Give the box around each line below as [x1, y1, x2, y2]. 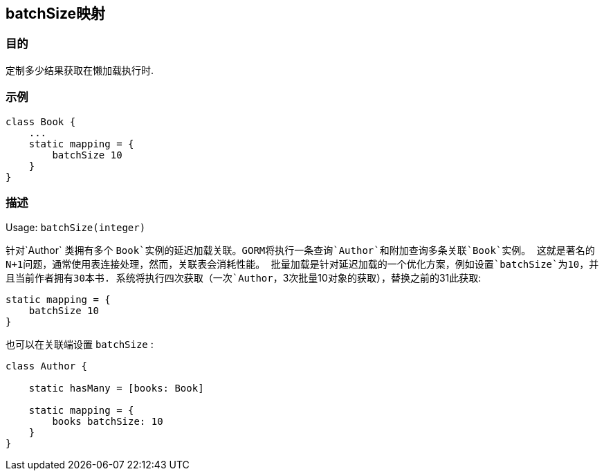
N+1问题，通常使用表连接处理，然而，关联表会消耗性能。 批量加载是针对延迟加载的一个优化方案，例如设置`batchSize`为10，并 [6, 259, 599, 271]
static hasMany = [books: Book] [28, 383, 204, 394]
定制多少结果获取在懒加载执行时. [6, 64, 154, 76]
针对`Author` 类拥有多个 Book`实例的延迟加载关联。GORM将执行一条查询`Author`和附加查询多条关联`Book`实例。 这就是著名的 [6, 244, 595, 257]
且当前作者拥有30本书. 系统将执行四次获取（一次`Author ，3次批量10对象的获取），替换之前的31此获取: [6, 272, 482, 284]
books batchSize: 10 [52, 416, 163, 428]
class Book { [6, 116, 76, 127]
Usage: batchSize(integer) [6, 221, 146, 234]
